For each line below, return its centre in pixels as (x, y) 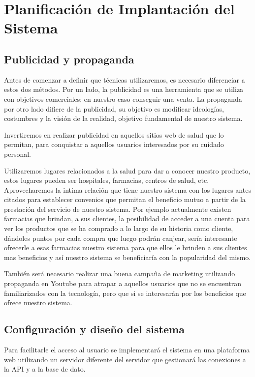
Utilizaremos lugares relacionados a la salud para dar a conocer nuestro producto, (127, 170)
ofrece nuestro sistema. (38, 303)
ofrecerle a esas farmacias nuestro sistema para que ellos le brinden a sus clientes (126, 247)
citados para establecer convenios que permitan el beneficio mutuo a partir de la (125, 199)
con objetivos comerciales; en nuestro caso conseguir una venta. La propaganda (123, 99)
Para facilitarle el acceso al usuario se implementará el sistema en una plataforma (127, 350)
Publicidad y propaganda (69, 59)
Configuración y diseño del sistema (94, 329)
